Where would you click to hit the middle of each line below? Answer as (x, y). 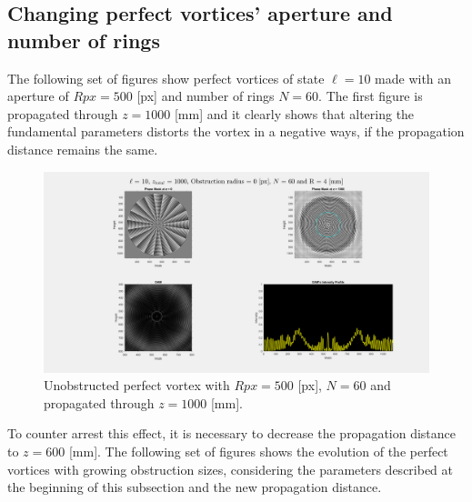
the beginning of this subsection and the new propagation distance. (195, 487)
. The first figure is (371, 96)
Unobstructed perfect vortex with (137, 385)
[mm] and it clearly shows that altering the (294, 113)
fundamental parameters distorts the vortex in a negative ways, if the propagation (236, 131)
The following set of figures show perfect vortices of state (166, 78)
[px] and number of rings (206, 96)
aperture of (38, 96)
